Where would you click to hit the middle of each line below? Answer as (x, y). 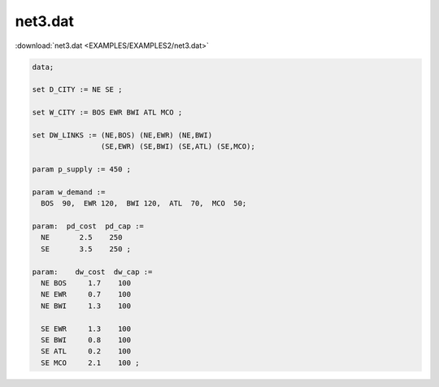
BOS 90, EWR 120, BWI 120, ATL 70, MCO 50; (144, 204)
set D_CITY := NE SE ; (77, 90)
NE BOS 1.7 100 (86, 283)
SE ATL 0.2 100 (86, 351)
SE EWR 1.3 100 (86, 328)
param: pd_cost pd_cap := (88, 226)
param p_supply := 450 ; (82, 170)
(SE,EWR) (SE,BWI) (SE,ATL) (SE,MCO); (178, 147)
